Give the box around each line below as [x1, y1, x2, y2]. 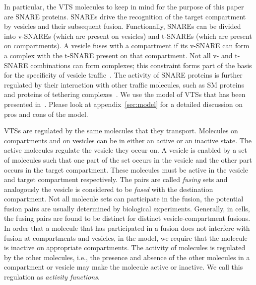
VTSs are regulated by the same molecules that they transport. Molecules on [4, 125, 238, 136]
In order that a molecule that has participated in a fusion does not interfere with [4, 223, 250, 233]
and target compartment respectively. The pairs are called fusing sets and [4, 174, 228, 185]
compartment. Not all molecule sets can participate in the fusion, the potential [4, 193, 244, 204]
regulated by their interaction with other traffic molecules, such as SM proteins [4, 79, 244, 90]
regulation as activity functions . [4, 272, 100, 282]
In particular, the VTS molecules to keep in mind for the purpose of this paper [4, 1, 244, 11]
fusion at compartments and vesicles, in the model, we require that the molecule [4, 232, 248, 243]
